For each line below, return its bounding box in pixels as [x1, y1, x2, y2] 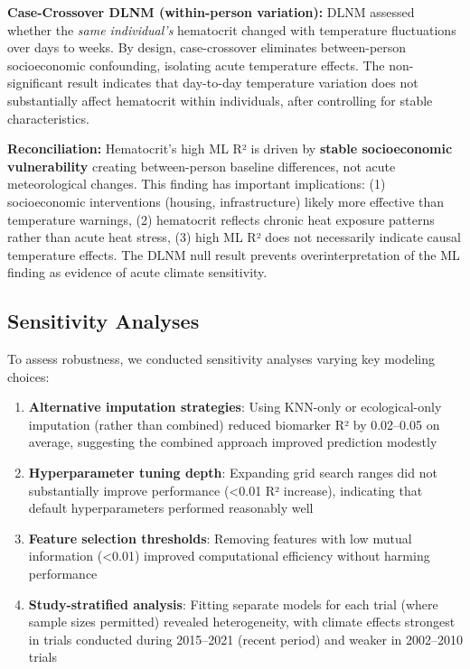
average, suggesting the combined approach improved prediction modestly [28, 432, 437, 451]
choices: [7, 367, 50, 386]
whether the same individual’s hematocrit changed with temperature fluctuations [7, 20, 456, 39]
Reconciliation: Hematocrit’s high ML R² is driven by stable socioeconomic [7, 139, 453, 158]
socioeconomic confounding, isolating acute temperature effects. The [7, 55, 385, 74]
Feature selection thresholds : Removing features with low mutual [28, 528, 412, 547]
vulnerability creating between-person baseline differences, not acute [7, 156, 396, 175]
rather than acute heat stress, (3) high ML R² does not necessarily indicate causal [7, 228, 461, 246]
